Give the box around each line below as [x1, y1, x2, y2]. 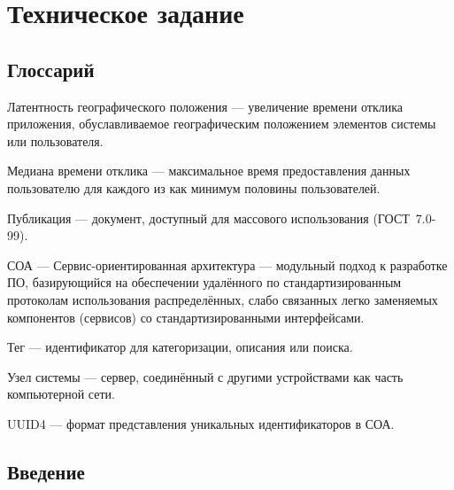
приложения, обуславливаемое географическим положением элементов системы [7, 114, 436, 133]
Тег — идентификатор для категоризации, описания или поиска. [7, 338, 353, 356]
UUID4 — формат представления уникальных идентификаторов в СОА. [7, 414, 395, 432]
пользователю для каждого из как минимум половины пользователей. [7, 178, 381, 197]
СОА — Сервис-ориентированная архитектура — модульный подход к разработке [7, 255, 448, 274]
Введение [7, 457, 85, 485]
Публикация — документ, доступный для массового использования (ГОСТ [7, 208, 410, 227]
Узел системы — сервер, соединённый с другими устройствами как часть [7, 367, 404, 385]
